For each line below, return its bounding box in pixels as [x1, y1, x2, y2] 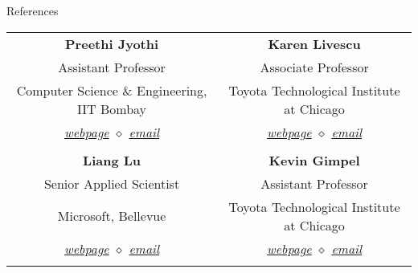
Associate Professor [260, 57, 369, 76]
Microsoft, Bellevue [57, 206, 166, 226]
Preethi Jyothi [65, 34, 159, 53]
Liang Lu [83, 150, 141, 169]
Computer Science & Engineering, [16, 80, 207, 100]
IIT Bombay [77, 99, 147, 118]
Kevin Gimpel [268, 150, 360, 169]
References [6, 2, 59, 18]
